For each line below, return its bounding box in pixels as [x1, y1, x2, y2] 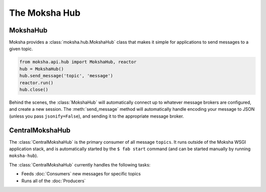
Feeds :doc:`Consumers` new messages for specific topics [21, 171, 141, 177]
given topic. [9, 46, 33, 52]
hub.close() [19, 87, 49, 92]
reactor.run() [19, 80, 54, 86]
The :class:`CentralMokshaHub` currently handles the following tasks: [9, 161, 151, 167]
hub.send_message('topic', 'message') [19, 73, 113, 79]
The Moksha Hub [9, 7, 81, 18]
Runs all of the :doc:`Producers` [21, 178, 86, 184]
